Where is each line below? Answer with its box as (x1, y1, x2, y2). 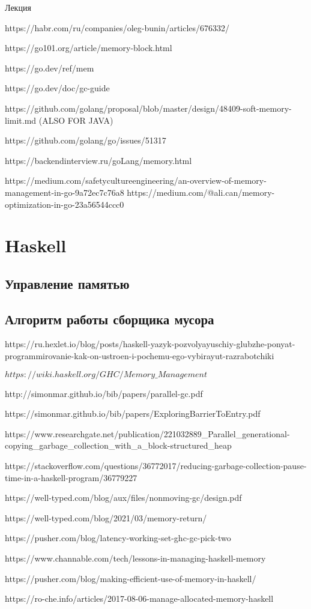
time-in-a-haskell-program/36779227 (5, 471, 137, 483)
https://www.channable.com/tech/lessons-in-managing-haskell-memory (5, 552, 266, 565)
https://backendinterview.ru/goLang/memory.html (5, 154, 192, 166)
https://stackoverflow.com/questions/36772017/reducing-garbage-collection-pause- (5, 459, 307, 472)
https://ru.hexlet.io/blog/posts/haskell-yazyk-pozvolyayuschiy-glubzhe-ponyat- (5, 338, 295, 350)
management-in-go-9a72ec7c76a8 (5, 186, 124, 198)
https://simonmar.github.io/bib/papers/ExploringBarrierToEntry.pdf (5, 407, 261, 420)
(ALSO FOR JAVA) (38, 114, 113, 126)
